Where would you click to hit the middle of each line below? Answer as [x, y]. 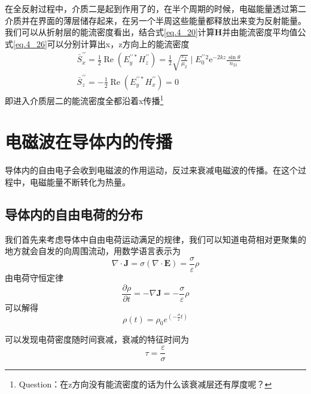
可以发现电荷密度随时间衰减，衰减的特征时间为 [97, 339]
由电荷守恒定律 [34, 277]
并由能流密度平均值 [260, 32]
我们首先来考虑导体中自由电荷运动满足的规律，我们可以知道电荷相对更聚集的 [155, 239]
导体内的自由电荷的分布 [74, 214]
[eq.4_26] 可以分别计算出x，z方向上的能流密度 [101, 43]
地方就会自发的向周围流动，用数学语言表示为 [93, 251]
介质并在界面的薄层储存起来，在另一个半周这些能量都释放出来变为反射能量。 [155, 20]
